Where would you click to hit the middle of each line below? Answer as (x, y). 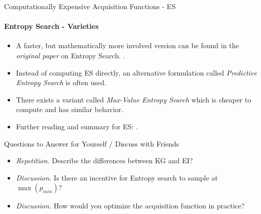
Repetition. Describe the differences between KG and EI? (104, 160)
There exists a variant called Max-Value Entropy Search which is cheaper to (134, 99)
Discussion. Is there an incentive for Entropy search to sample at (117, 177)
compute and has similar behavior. (70, 109)
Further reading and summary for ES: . (77, 126)
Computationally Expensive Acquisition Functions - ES (90, 6)
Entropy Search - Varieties (51, 26)
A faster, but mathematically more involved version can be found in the (127, 45)
